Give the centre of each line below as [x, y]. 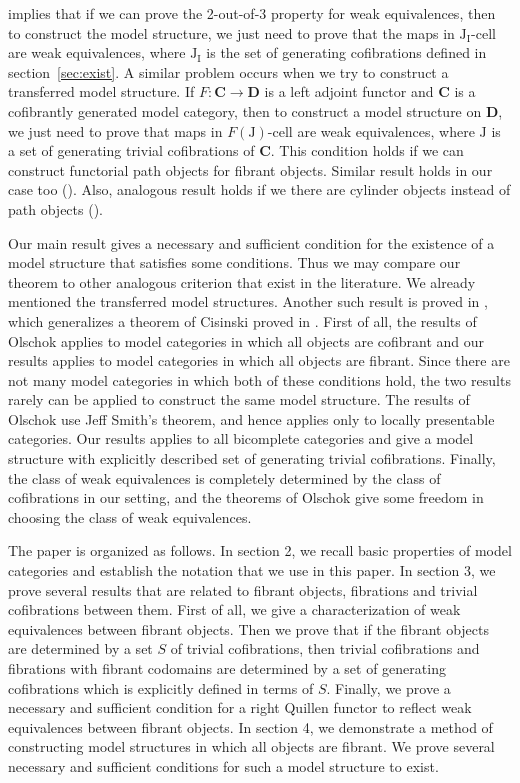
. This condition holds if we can [367, 150]
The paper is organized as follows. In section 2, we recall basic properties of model [260, 550]
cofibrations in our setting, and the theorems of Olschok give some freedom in [246, 497]
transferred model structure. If [101, 91]
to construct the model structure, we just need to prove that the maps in [231, 32]
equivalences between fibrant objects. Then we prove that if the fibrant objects [248, 628]
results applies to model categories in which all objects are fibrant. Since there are [259, 360]
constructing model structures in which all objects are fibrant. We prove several [251, 746]
